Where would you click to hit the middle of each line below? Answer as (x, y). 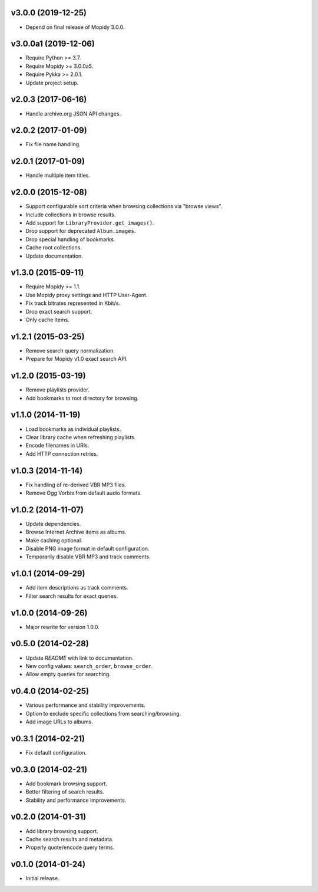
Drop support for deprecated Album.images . (81, 231)
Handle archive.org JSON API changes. (73, 113)
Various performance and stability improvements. (85, 705)
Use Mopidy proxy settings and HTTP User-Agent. (87, 295)
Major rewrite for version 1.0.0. (63, 627)
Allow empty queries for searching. (68, 674)
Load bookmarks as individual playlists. (73, 429)
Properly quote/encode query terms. (70, 847)
